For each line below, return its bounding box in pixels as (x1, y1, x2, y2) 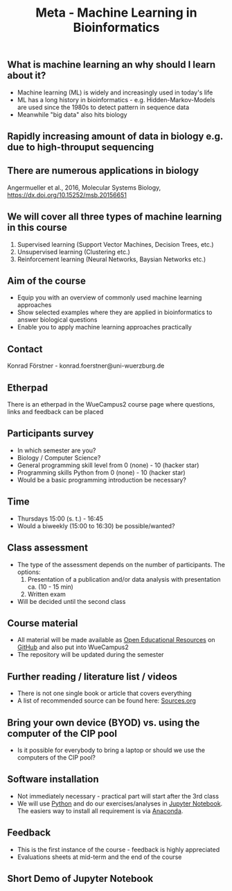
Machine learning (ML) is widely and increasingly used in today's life (17, 88, 213, 97)
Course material (7, 617, 78, 629)
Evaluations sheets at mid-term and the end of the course (17, 853, 182, 861)
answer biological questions (17, 316, 98, 324)
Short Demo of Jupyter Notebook (7, 872, 154, 884)
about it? (7, 70, 46, 81)
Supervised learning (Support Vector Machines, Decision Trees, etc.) (17, 240, 214, 248)
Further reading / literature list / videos (7, 671, 178, 682)
